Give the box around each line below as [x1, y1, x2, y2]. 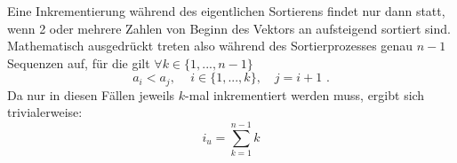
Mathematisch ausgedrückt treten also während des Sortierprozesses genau [7, 36, 413, 55]
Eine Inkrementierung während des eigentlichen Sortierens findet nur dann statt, [7, 2, 445, 19]
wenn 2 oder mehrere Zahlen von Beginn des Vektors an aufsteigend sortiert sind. [7, 19, 451, 37]
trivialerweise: [7, 103, 83, 121]
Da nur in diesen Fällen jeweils [7, 85, 175, 104]
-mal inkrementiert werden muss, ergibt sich [185, 85, 425, 104]
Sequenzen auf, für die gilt [7, 53, 150, 72]
